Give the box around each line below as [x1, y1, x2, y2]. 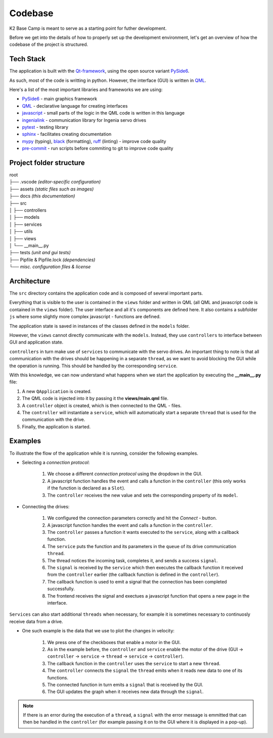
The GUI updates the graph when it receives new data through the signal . [47, 688, 204, 695]
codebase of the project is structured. [9, 41, 88, 47]
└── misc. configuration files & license [9, 264, 91, 270]
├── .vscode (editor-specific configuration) [9, 179, 101, 185]
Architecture [9, 277, 51, 285]
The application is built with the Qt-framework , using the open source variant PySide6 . [9, 68, 190, 74]
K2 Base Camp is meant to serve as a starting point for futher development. [9, 25, 167, 31]
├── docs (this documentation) [9, 193, 75, 199]
